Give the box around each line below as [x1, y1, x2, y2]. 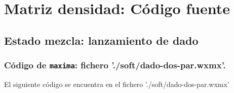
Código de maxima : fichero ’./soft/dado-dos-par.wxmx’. [4, 59, 226, 71]
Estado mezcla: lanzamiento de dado [4, 32, 199, 48]
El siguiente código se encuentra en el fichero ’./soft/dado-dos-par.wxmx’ [4, 78, 229, 89]
